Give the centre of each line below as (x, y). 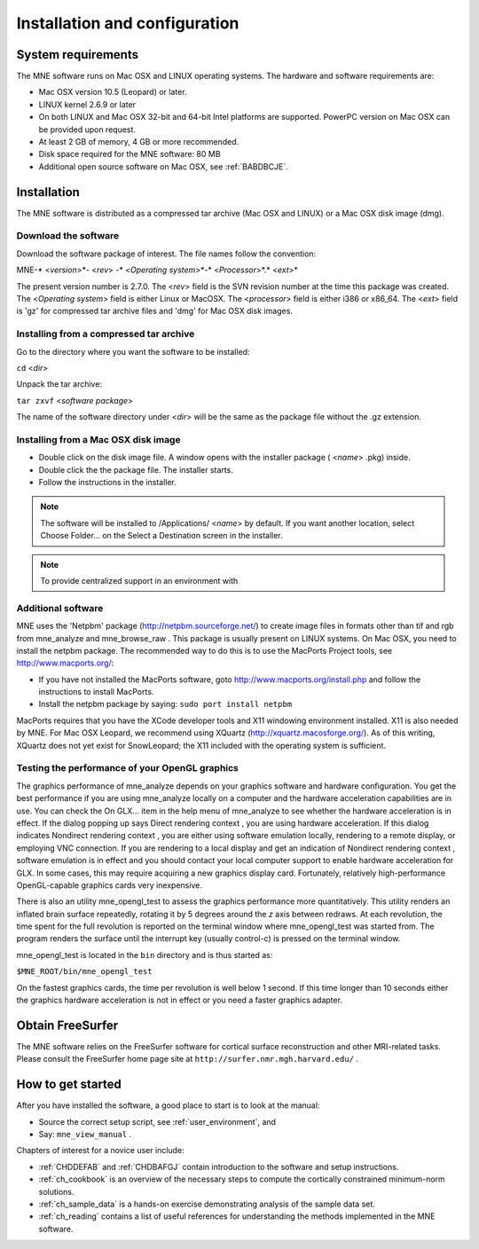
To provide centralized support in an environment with (139, 580)
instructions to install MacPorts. (96, 692)
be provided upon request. (87, 130)
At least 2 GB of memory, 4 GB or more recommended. (139, 142)
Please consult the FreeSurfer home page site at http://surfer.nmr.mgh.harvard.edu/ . (188, 1059)
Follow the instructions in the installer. (108, 483)
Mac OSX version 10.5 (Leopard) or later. (113, 92)
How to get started (69, 1084)
